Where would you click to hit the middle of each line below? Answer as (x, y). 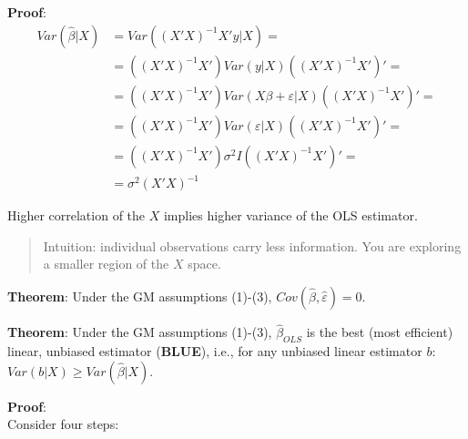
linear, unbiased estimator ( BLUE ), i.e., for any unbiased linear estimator (215, 351)
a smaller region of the (106, 264)
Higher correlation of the (76, 215)
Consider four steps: (63, 424)
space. (204, 264)
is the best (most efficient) (380, 332)
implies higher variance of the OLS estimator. (290, 215)
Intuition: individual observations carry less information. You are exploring (252, 245)
